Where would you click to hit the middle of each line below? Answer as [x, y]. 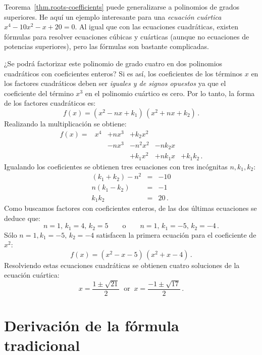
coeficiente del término [39, 93]
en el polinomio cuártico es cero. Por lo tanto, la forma [170, 93]
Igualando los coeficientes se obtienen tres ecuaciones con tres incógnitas [116, 166]
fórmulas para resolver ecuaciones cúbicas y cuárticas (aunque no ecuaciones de [127, 36]
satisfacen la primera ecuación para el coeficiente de [176, 234]
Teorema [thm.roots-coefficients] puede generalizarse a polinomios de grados [122, 7]
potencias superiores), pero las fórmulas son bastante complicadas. [107, 46]
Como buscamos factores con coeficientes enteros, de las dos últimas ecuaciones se [130, 208]
